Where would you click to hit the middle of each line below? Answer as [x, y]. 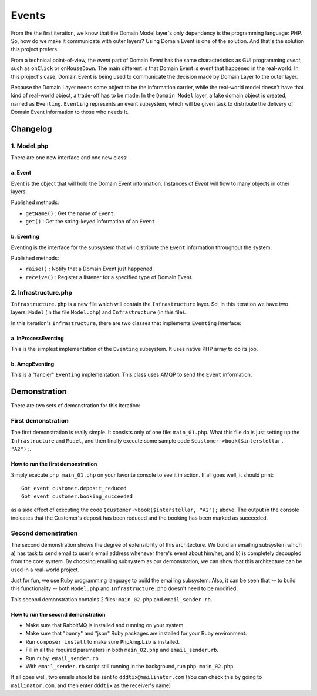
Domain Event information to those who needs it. [70, 112]
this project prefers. [35, 49]
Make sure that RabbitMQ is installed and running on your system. [105, 625]
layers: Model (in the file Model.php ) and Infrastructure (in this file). [98, 312]
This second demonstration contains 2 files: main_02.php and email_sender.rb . [112, 599]
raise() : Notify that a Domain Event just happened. [90, 269]
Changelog [31, 128]
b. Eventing [25, 237]
